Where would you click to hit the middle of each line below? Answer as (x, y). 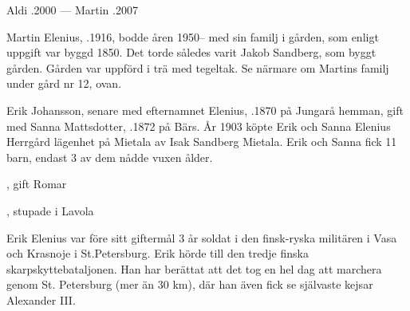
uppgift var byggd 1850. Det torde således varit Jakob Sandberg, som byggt (191, 52)
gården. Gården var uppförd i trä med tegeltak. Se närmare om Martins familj (198, 67)
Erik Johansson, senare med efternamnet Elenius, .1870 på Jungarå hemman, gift (205, 110)
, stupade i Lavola (50, 210)
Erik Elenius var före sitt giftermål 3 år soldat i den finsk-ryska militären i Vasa (202, 237)
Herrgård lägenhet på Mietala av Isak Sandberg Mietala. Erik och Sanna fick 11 (202, 142)
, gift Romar (37, 184)
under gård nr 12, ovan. (64, 83)
